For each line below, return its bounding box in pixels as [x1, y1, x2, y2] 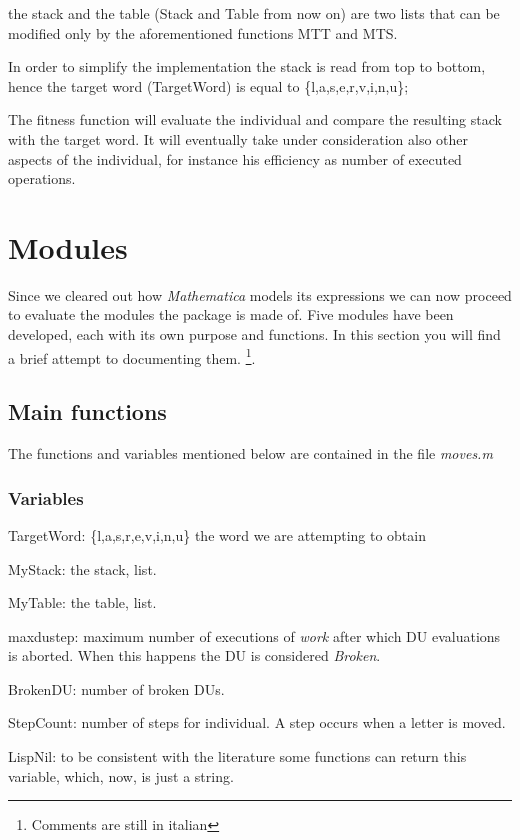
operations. [8, 168, 76, 189]
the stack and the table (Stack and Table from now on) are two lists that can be [8, 3, 500, 23]
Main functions [8, 396, 167, 427]
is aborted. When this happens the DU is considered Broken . [8, 645, 381, 666]
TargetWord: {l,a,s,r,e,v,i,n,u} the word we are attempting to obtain [8, 524, 426, 545]
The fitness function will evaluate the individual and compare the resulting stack [8, 109, 502, 130]
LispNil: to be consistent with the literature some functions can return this [8, 746, 467, 767]
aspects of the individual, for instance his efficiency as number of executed [8, 148, 462, 169]
